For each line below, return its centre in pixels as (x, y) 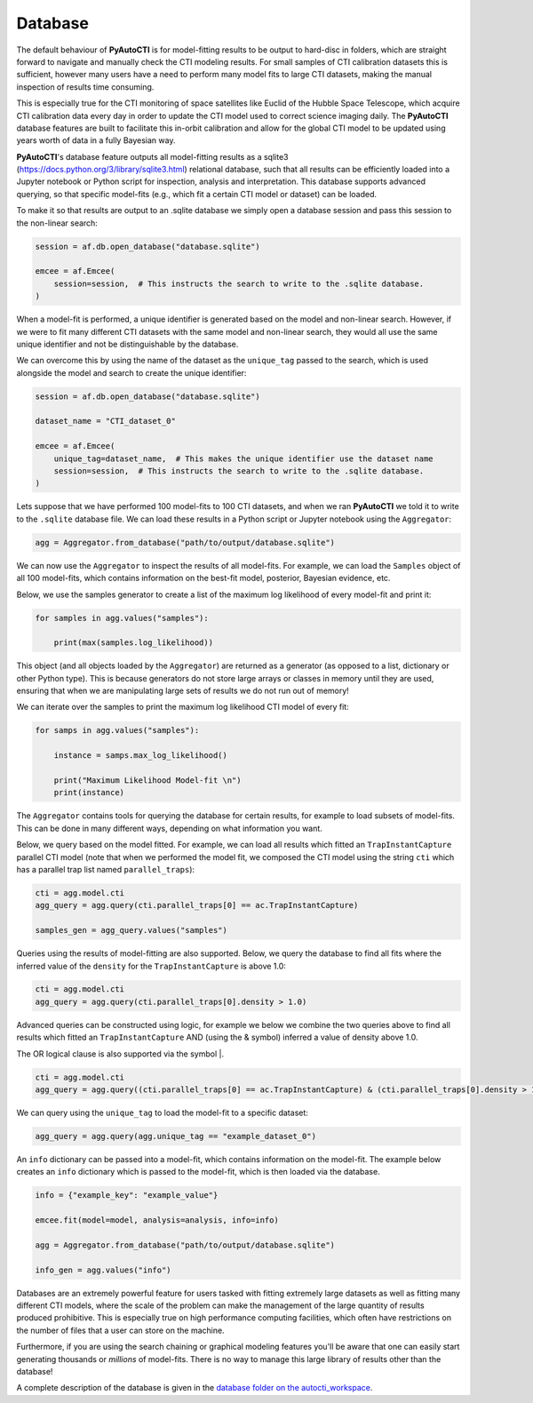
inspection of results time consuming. (85, 87)
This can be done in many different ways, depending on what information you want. (170, 828)
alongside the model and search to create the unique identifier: (131, 372)
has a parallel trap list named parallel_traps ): (106, 869)
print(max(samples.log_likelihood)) (133, 643)
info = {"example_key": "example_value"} (127, 1196)
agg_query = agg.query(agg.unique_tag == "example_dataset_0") (176, 1136)
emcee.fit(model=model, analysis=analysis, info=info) (157, 1220)
